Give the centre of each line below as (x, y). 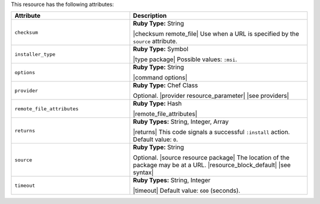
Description (150, 16)
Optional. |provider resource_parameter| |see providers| (211, 96)
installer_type (35, 54)
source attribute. (155, 42)
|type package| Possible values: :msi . (185, 59)
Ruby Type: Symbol (161, 49)
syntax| (143, 173)
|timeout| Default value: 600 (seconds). (187, 191)
